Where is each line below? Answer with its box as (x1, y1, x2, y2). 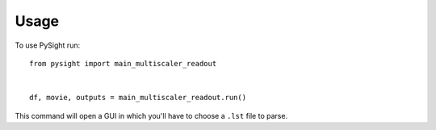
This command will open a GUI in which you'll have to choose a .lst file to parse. (15, 111, 288, 120)
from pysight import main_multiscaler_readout (29, 59, 217, 68)
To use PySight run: (15, 40, 81, 50)
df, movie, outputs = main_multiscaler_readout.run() (29, 93, 246, 103)
